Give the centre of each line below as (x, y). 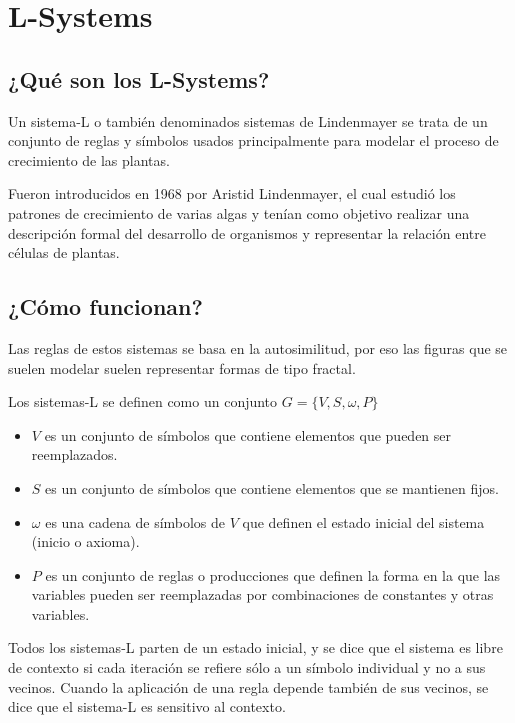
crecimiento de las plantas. (89, 159)
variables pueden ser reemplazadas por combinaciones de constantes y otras (262, 594)
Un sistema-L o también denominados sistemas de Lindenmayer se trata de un (248, 120)
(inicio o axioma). (85, 541)
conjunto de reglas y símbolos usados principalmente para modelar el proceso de (253, 140)
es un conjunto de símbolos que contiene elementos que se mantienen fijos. (272, 487)
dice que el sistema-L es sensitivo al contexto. (147, 706)
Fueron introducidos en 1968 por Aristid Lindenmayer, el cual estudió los (232, 193)
